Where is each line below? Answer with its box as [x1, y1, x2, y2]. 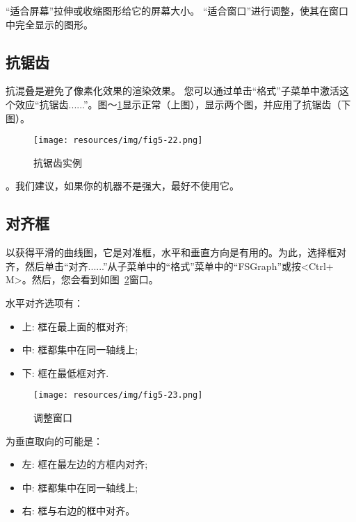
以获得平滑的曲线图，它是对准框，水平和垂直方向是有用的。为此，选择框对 [6, 245, 346, 260]
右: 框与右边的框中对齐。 [22, 503, 136, 518]
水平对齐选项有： [6, 296, 83, 310]
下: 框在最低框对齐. [22, 365, 109, 380]
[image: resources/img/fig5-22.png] [33, 135, 203, 146]
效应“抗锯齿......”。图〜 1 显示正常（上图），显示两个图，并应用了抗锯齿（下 [15, 96, 351, 111]
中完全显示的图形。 [6, 17, 93, 31]
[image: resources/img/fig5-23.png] [33, 390, 203, 401]
